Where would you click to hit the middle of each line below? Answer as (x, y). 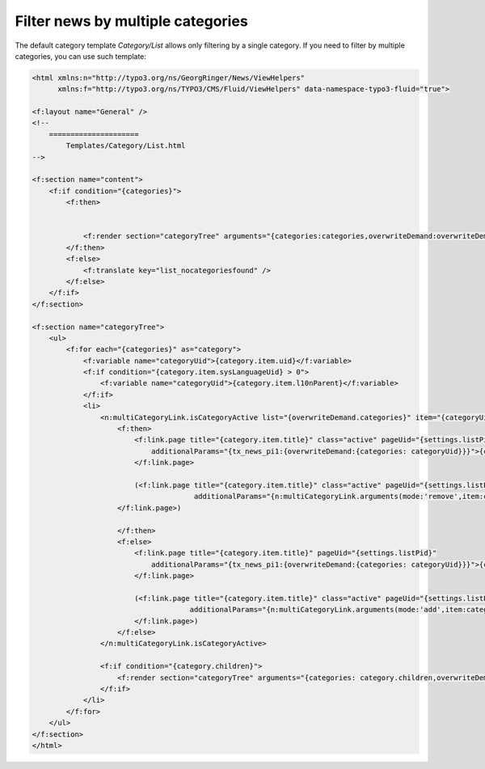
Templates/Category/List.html (126, 146)
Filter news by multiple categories (131, 21)
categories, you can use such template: (81, 56)
